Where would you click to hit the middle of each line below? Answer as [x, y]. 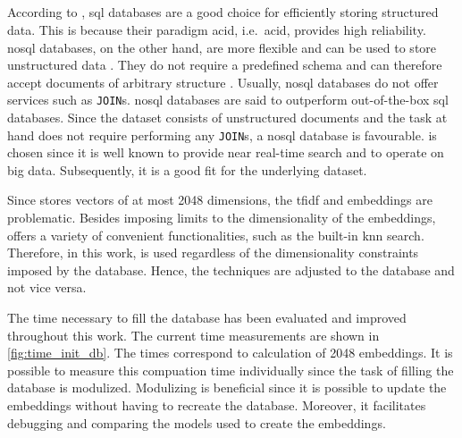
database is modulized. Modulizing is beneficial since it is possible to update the [227, 387]
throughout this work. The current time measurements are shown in [193, 335]
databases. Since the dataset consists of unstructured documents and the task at [227, 118]
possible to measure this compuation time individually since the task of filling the [231, 370]
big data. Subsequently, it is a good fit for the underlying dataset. [187, 169]
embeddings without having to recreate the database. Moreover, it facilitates [217, 404]
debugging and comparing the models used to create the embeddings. [197, 422]
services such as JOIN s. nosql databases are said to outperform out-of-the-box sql [228, 100]
